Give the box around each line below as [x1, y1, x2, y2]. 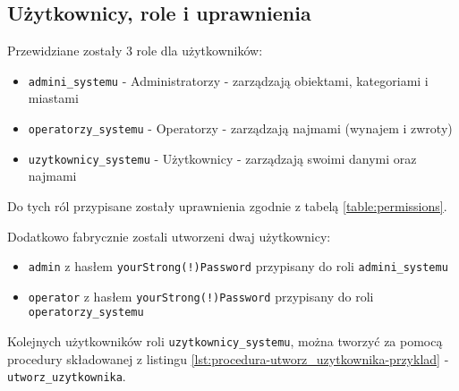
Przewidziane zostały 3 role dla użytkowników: [7, 41, 263, 60]
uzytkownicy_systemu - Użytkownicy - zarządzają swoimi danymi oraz [28, 149, 417, 167]
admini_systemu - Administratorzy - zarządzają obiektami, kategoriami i [28, 71, 429, 89]
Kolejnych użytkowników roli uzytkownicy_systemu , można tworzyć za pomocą [7, 332, 443, 351]
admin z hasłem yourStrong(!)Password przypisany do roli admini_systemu [28, 257, 448, 276]
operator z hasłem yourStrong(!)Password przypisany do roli [28, 286, 374, 305]
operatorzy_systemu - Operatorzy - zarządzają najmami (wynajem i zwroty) [28, 119, 453, 138]
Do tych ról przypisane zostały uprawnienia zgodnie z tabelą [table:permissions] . [7, 196, 447, 215]
